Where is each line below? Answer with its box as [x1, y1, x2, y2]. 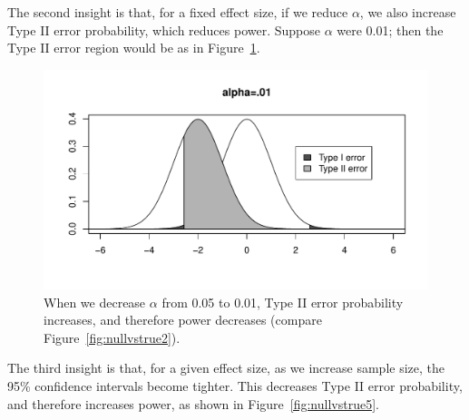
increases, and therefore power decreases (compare [44, 310, 322, 329]
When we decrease [44, 292, 146, 311]
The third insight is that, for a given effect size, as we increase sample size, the [7, 358, 445, 377]
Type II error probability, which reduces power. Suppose [7, 20, 320, 39]
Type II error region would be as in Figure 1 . [7, 38, 260, 57]
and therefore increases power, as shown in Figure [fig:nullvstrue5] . [7, 394, 379, 413]
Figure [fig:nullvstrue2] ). [44, 327, 181, 347]
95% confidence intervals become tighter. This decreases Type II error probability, [7, 376, 463, 395]
